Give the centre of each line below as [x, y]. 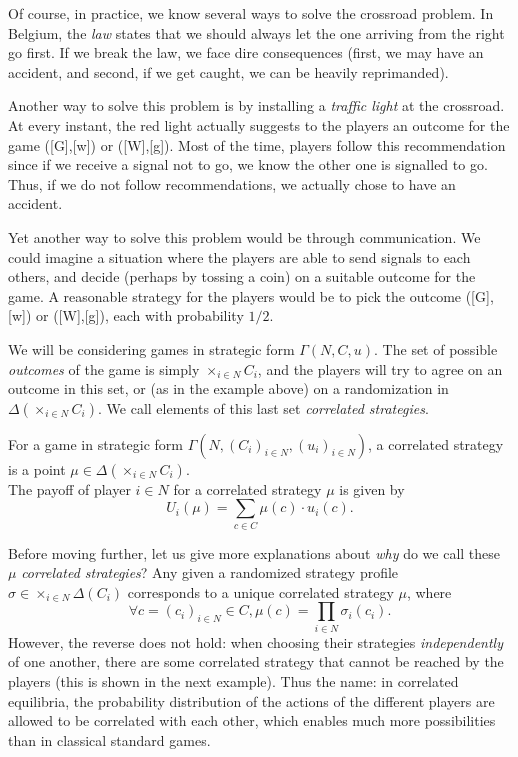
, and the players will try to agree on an [380, 368]
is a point [37, 468]
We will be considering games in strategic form [151, 348]
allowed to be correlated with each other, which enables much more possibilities [252, 720]
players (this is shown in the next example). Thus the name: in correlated [233, 680]
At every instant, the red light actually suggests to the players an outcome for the [259, 124]
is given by [372, 488]
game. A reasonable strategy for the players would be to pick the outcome [235, 295]
